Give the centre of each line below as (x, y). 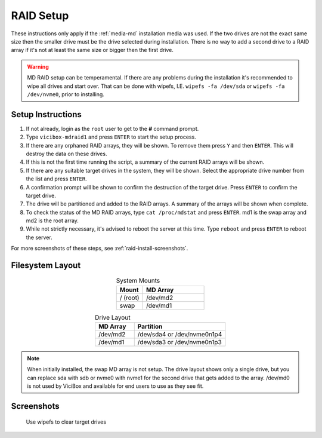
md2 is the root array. (52, 220)
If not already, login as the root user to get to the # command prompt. (112, 128)
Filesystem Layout (46, 266)
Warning (38, 66)
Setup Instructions (46, 114)
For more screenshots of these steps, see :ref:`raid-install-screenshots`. (100, 249)
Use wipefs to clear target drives (66, 422)
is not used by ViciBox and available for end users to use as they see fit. (115, 386)
